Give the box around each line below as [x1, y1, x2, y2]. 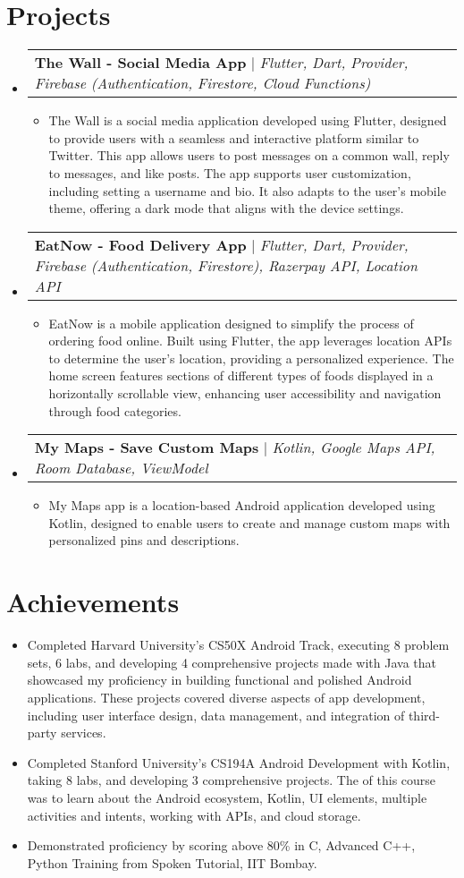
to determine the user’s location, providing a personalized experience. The [48, 348, 454, 367]
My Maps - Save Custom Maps [34, 437, 259, 458]
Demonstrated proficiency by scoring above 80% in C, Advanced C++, [27, 836, 416, 855]
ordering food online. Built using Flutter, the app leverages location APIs [48, 331, 452, 350]
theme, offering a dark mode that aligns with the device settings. [48, 199, 404, 217]
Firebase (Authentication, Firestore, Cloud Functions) [34, 72, 371, 94]
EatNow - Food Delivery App [34, 234, 247, 255]
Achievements [6, 584, 180, 620]
